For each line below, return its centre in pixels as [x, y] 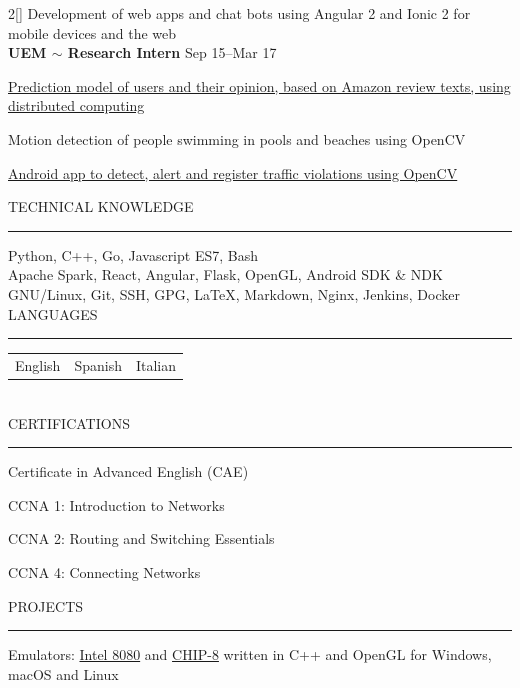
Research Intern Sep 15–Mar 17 [172, 52]
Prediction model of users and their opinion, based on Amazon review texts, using [259, 85]
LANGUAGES [53, 313]
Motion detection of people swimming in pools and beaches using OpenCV [237, 138]
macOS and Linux [63, 673]
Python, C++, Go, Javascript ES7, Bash [133, 254]
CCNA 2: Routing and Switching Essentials [141, 538]
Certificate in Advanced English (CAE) [128, 471]
